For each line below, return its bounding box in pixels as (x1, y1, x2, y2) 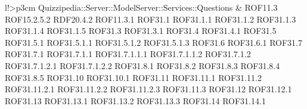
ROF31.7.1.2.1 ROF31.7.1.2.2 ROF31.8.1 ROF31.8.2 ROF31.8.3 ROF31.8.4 (5, 59, 280, 71)
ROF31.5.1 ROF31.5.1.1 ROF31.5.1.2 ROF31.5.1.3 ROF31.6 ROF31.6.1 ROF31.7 (5, 36, 302, 48)
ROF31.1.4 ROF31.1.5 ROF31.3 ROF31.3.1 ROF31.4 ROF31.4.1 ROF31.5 (5, 24, 277, 37)
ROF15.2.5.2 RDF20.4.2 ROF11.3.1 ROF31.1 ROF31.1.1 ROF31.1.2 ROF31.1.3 (5, 13, 296, 25)
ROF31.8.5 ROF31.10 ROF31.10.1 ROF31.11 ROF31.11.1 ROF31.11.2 (5, 71, 262, 83)
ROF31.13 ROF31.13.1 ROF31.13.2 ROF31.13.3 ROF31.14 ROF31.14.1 (5, 94, 266, 107)
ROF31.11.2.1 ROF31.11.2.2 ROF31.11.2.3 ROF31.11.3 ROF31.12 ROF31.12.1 (5, 83, 292, 95)
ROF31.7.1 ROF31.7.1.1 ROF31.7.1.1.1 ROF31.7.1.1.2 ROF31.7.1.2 (5, 48, 251, 60)
